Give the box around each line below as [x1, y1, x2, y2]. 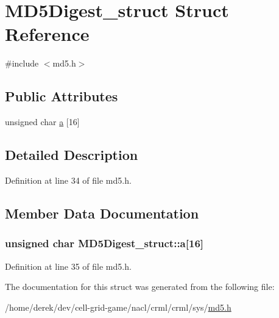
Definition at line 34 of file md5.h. [5, 173, 132, 186]
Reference [5, 21, 90, 46]
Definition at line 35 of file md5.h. [5, 259, 132, 272]
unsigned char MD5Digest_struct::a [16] [5, 236, 204, 251]
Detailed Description [5, 145, 138, 164]
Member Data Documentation [5, 203, 199, 222]
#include [5, 57, 39, 70]
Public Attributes [5, 87, 118, 106]
